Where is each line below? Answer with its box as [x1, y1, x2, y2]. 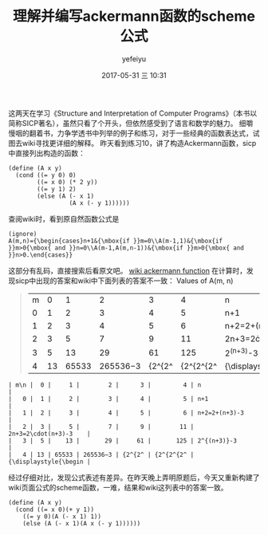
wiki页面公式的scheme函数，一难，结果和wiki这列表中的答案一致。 [8, 483, 229, 493]
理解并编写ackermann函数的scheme [13, 7, 255, 26]
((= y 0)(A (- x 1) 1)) [22, 513, 102, 521]
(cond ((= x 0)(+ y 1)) [15, 505, 94, 514]
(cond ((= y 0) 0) [15, 171, 77, 179]
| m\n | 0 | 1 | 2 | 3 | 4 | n [8, 381, 202, 389]
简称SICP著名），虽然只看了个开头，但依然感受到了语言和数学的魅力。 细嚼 [8, 118, 254, 128]
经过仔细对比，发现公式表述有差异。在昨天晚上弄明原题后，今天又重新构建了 [8, 473, 260, 482]
